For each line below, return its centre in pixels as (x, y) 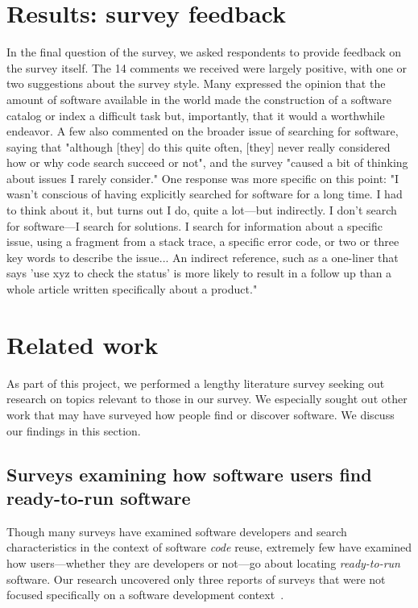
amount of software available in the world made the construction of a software (199, 99)
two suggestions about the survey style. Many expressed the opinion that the (196, 83)
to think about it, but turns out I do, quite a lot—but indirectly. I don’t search (202, 210)
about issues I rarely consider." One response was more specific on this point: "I (203, 178)
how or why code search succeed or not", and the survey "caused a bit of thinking (207, 162)
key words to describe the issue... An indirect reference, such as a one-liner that (203, 257)
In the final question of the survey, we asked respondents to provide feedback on (204, 52)
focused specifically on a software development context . (145, 595)
